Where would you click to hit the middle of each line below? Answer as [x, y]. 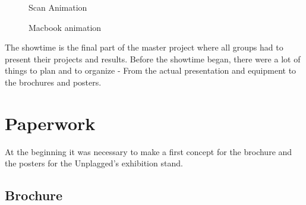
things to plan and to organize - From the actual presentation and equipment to [151, 70]
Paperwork [50, 123]
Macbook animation [65, 27]
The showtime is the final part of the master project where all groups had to [144, 47]
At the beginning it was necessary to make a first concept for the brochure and [149, 151]
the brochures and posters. [53, 82]
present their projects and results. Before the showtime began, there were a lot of [153, 59]
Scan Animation [58, 7]
